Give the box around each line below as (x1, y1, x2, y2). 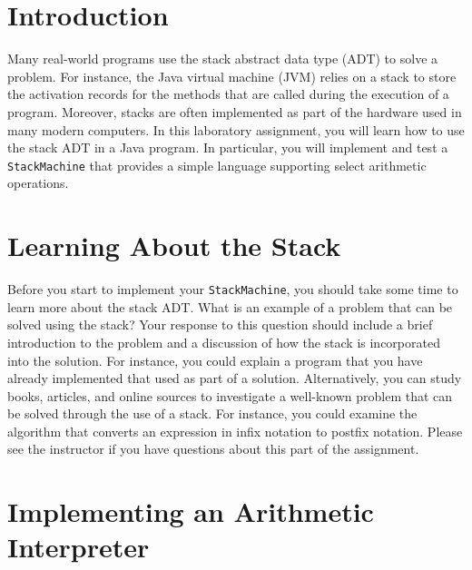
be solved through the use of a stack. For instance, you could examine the (7, 404, 418, 423)
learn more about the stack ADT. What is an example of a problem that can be (7, 297, 453, 316)
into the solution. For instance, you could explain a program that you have (7, 350, 423, 369)
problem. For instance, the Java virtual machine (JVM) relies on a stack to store (7, 66, 457, 85)
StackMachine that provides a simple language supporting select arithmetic (7, 155, 427, 174)
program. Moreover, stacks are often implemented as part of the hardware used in (7, 102, 462, 121)
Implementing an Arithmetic (7, 493, 374, 530)
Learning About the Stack (7, 227, 341, 264)
